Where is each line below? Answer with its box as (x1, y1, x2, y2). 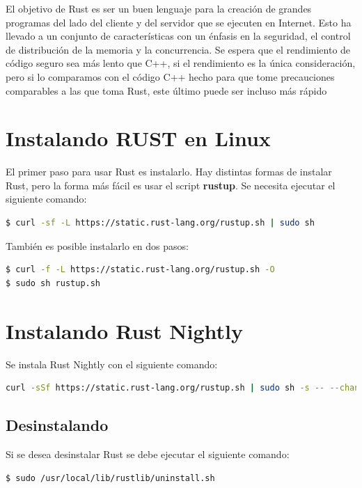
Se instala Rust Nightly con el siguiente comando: (6, 356, 218, 371)
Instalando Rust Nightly (6, 316, 243, 345)
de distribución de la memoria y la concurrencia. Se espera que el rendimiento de (6, 42, 351, 56)
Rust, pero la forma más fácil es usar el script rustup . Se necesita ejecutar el (6, 178, 336, 192)
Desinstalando (6, 414, 109, 436)
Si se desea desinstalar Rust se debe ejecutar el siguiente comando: (6, 446, 290, 461)
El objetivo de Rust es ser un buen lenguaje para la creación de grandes (6, 1, 312, 15)
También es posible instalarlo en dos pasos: (6, 238, 189, 253)
